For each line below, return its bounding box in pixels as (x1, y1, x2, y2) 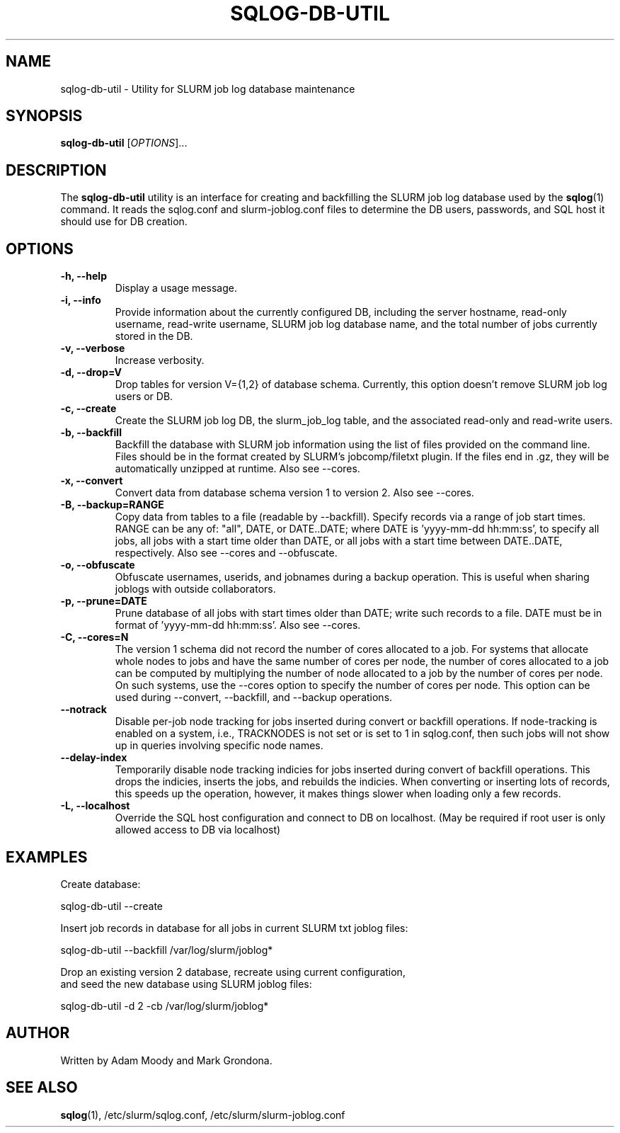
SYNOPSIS (6, 107, 83, 125)
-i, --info (60, 294, 101, 307)
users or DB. (115, 390, 173, 403)
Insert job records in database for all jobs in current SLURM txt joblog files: (60, 921, 408, 934)
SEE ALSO (6, 1078, 78, 1097)
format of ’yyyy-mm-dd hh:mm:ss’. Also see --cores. (115, 619, 361, 632)
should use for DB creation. (60, 215, 188, 228)
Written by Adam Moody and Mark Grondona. (60, 1054, 272, 1066)
